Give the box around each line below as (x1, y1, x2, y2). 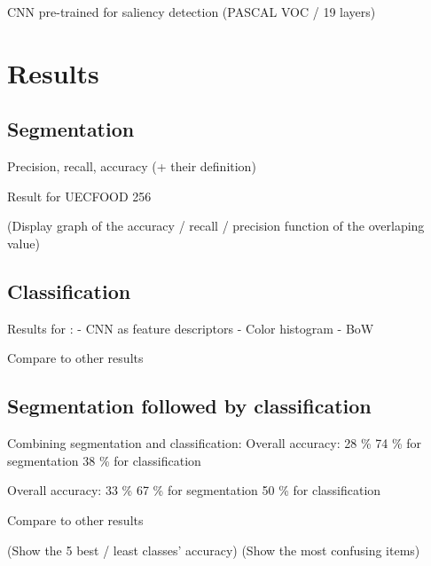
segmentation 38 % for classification (7, 451, 201, 469)
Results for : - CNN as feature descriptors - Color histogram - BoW (7, 318, 374, 337)
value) (7, 233, 40, 252)
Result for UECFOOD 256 (7, 186, 152, 205)
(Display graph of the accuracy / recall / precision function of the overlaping (7, 216, 425, 235)
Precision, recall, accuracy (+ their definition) (7, 157, 256, 176)
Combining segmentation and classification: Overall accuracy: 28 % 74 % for (7, 434, 421, 452)
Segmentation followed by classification (7, 392, 372, 420)
